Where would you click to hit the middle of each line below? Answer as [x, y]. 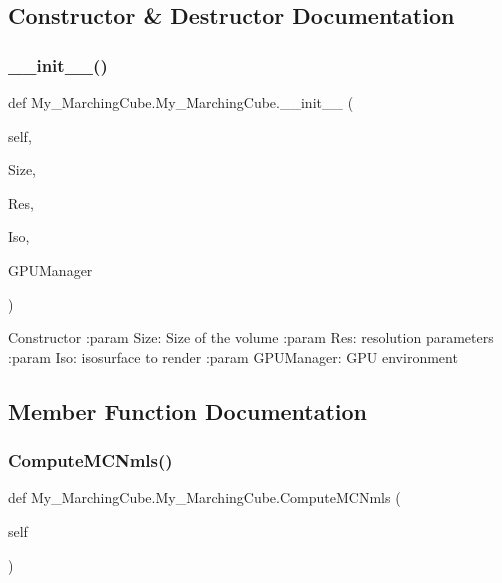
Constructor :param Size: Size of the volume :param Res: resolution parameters [251, 337]
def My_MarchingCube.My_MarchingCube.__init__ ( [181, 102]
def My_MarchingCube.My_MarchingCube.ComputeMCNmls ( [204, 497]
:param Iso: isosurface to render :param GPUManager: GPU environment [233, 356]
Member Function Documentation [188, 410]
